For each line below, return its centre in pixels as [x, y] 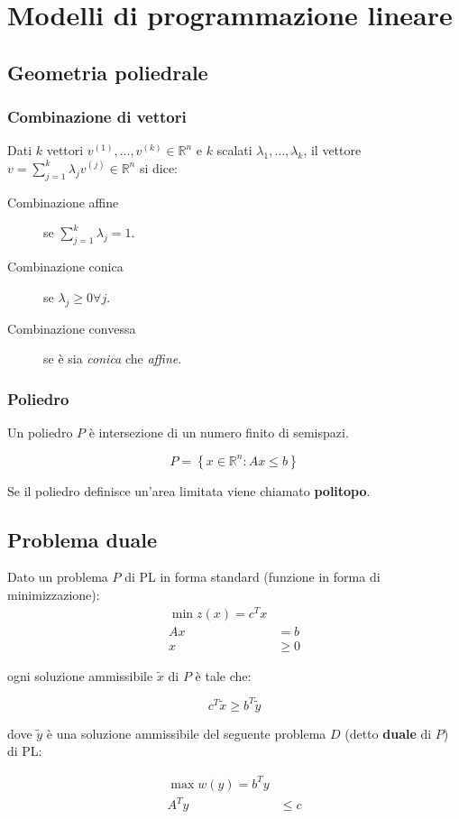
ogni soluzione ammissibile [80, 675]
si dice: [158, 167]
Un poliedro [40, 432]
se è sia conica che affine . [113, 359]
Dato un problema [58, 577]
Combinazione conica [65, 267]
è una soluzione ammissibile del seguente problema [186, 733]
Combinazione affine [63, 202]
